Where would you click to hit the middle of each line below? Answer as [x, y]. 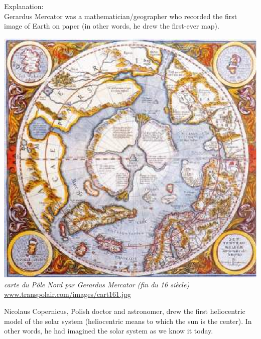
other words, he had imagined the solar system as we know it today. [109, 331]
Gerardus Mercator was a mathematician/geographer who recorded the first [121, 16]
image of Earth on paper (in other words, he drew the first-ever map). [112, 26]
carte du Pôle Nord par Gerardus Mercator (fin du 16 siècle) [97, 284]
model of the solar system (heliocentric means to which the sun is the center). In [128, 321]
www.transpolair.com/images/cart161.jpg [68, 294]
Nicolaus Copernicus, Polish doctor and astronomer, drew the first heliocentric [125, 311]
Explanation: [24, 6]
